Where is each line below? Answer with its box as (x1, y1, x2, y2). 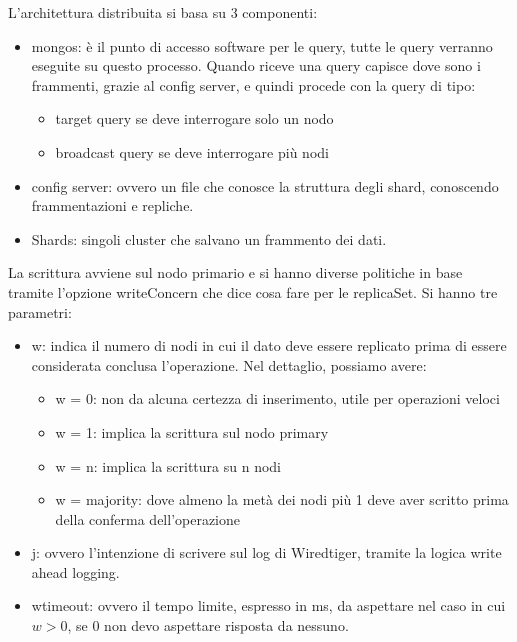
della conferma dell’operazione (55, 508, 241, 529)
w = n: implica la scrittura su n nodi (55, 455, 282, 476)
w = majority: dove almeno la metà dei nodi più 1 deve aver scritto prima (55, 489, 509, 510)
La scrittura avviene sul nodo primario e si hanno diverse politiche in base (8, 262, 463, 283)
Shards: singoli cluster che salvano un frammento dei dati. (31, 228, 387, 249)
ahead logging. (31, 561, 120, 582)
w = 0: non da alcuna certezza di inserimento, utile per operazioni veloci (55, 388, 500, 409)
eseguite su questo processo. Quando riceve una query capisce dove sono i (31, 55, 481, 76)
